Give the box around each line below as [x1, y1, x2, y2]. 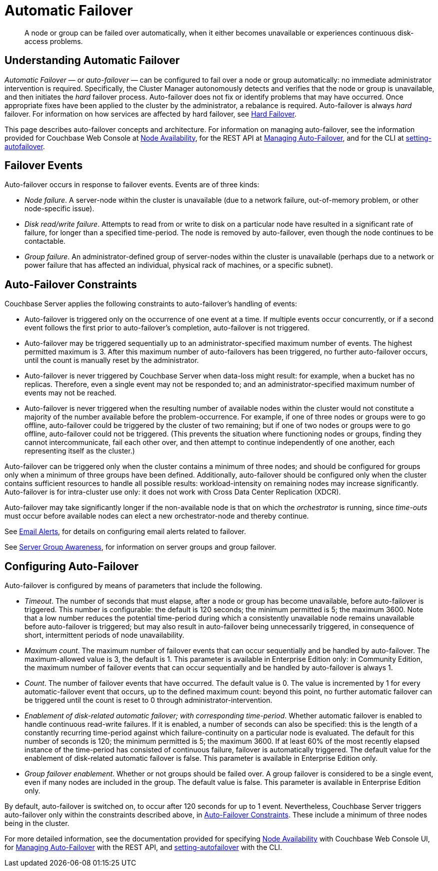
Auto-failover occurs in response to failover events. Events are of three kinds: [4, 180, 259, 189]
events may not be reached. [24, 388, 116, 397]
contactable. [24, 237, 65, 246]
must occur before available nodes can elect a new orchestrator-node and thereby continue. [4, 512, 309, 521]
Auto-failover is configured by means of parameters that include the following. [4, 581, 262, 590]
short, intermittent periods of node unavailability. [24, 631, 184, 640]
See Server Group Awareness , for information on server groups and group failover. [4, 543, 276, 552]
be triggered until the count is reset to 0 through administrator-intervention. [24, 696, 272, 705]
